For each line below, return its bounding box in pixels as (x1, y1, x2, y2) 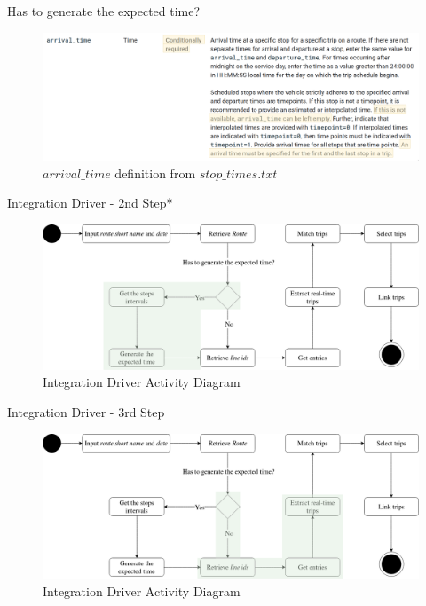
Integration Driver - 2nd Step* (7, 193, 173, 212)
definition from (114, 163, 196, 182)
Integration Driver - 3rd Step (7, 403, 165, 421)
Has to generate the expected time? (7, 2, 201, 20)
